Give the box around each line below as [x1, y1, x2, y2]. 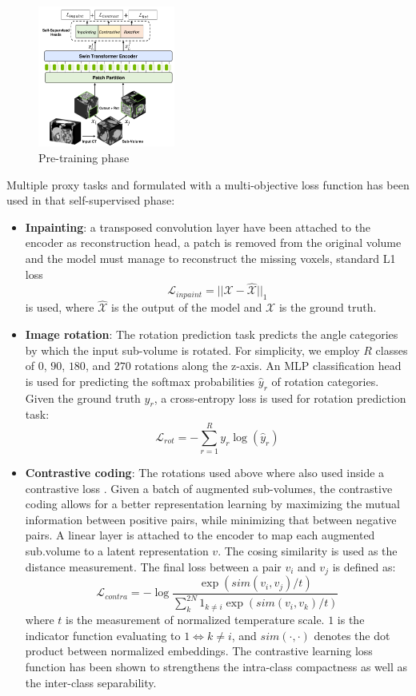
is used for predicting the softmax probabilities [25, 372, 255, 389]
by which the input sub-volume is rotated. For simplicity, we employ [25, 341, 360, 358]
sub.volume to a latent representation [25, 543, 209, 559]
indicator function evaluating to [25, 626, 181, 643]
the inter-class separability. [25, 674, 157, 690]
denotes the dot [314, 626, 390, 643]
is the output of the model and [111, 299, 262, 316]
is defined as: [332, 558, 396, 575]
